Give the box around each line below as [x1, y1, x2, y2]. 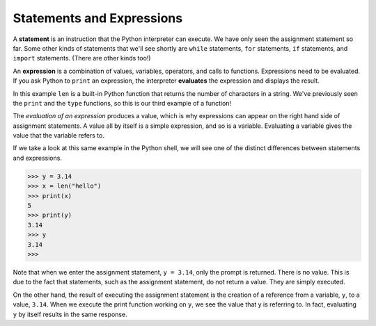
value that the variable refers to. [13, 131, 104, 140]
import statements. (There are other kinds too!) [13, 54, 151, 63]
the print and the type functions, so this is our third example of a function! [13, 99, 232, 107]
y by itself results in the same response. [13, 310, 128, 318]
